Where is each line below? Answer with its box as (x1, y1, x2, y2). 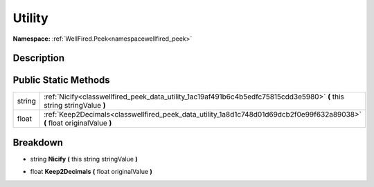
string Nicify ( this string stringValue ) (30, 155, 138, 163)
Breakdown (12, 137, 64, 148)
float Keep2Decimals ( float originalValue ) (30, 168, 152, 176)
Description (12, 52, 65, 64)
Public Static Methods (12, 75, 110, 86)
